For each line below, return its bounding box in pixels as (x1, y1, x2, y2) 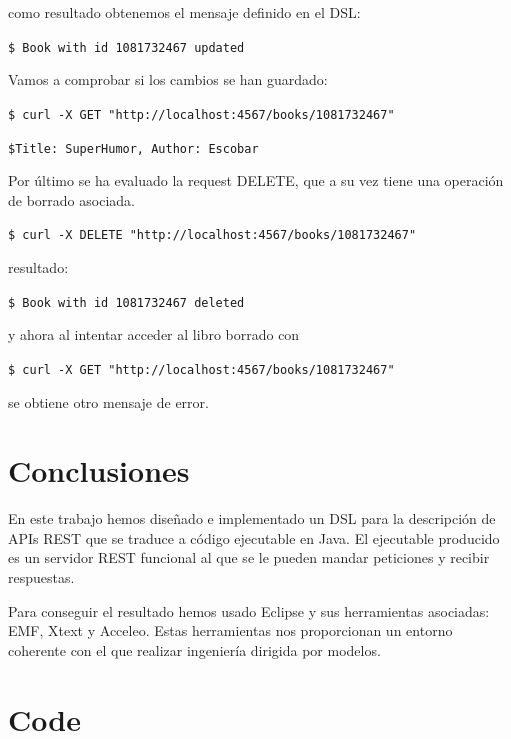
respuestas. (8, 567, 75, 587)
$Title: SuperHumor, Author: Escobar (8, 141, 259, 156)
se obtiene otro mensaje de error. (8, 391, 209, 412)
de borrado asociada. (8, 189, 135, 210)
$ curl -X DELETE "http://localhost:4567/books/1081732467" (8, 228, 417, 243)
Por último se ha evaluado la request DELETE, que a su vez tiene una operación (8, 170, 504, 191)
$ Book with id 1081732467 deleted (8, 295, 245, 310)
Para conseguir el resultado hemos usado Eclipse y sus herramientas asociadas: (8, 600, 490, 621)
